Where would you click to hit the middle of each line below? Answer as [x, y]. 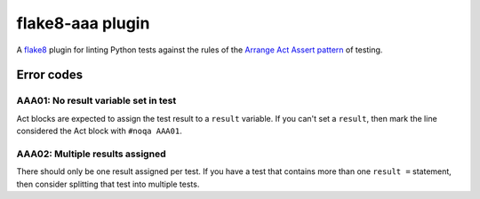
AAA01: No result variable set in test [96, 100]
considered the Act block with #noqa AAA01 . [99, 131]
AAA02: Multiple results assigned [91, 154]
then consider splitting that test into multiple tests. [108, 184]
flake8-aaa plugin [83, 23]
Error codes [50, 75]
